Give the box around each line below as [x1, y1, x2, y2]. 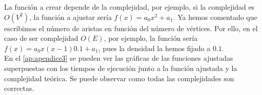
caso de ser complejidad [4, 33, 78, 43]
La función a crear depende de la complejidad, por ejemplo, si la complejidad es [4, 2, 255, 12]
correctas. [4, 83, 34, 93]
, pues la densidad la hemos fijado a [98, 42, 211, 53]
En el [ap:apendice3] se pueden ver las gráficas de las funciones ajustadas [4, 53, 233, 63]
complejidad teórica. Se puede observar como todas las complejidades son [4, 73, 234, 83]
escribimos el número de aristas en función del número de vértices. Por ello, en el [4, 22, 258, 33]
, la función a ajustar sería [29, 11, 112, 22]
